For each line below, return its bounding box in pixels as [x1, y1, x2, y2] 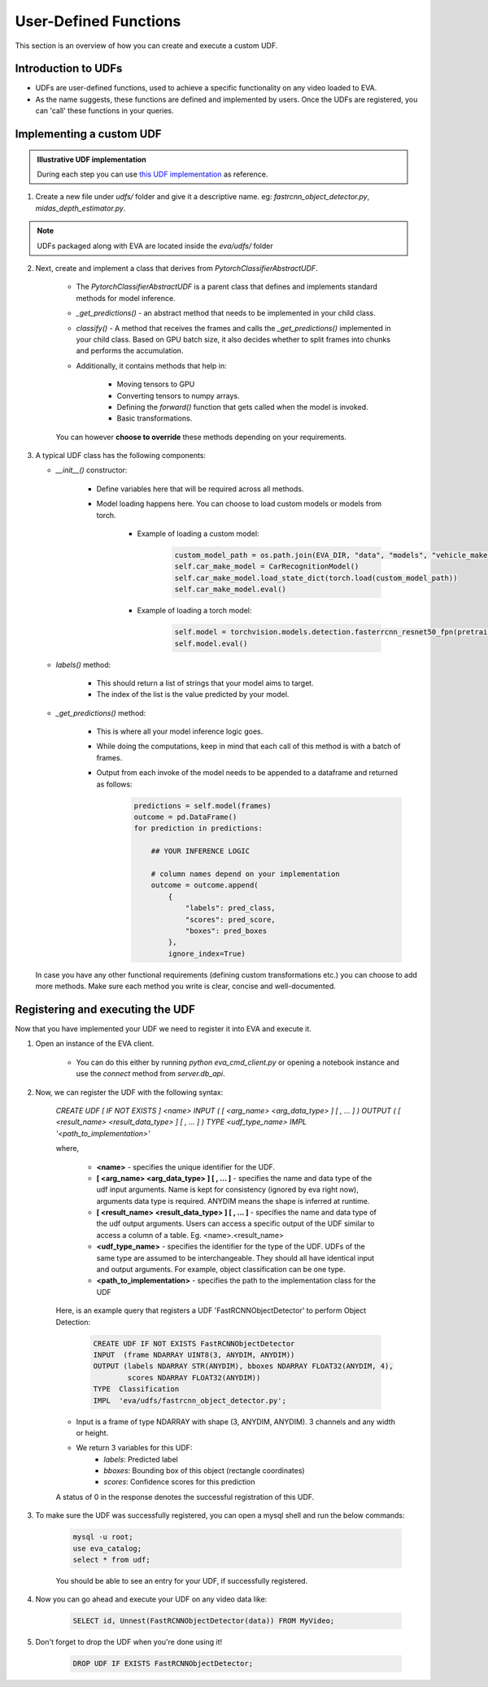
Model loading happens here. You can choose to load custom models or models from [96, 499, 382, 508]
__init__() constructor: [55, 465, 128, 475]
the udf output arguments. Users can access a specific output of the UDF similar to [96, 1218, 375, 1228]
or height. [76, 1428, 109, 1437]
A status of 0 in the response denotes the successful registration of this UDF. [55, 1492, 315, 1502]
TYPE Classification [93, 1384, 180, 1394]
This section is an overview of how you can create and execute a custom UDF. [15, 41, 278, 50]
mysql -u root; [72, 1532, 133, 1541]
